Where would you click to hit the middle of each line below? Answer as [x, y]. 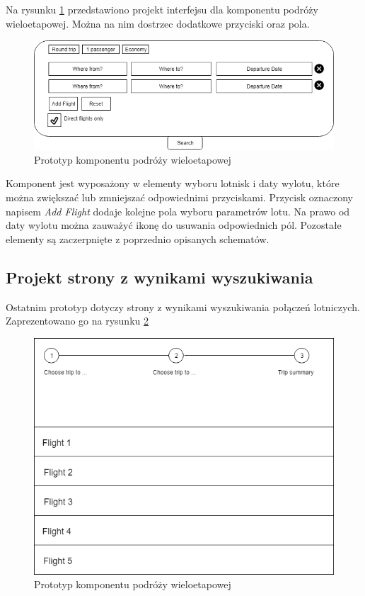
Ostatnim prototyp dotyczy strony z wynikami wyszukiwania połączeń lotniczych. [183, 307]
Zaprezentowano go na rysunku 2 [77, 321]
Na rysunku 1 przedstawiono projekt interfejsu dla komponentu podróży [162, 9]
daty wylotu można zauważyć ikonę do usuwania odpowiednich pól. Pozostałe [174, 225]
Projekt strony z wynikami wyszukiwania [160, 277]
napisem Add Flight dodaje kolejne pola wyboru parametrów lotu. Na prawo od [178, 211]
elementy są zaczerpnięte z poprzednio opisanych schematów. [138, 238]
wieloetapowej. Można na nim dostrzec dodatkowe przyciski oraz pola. [158, 23]
